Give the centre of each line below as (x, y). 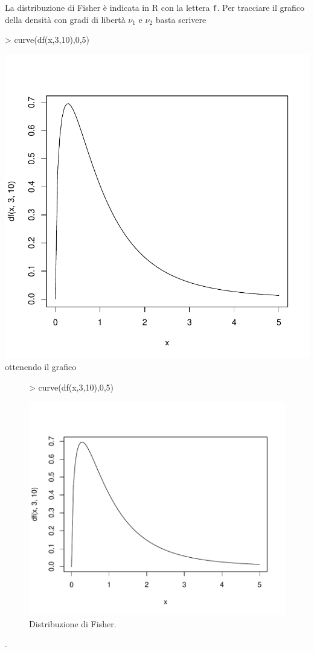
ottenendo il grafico (41, 367)
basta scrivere (181, 19)
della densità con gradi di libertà (65, 19)
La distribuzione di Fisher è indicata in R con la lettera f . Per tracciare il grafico (155, 7)
